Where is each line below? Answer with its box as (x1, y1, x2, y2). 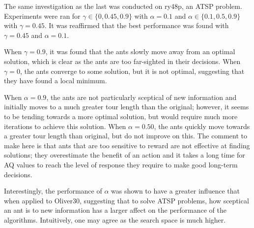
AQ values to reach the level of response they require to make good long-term (4, 159, 238, 169)
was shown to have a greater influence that (111, 186, 240, 196)
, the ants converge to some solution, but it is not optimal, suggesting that (20, 65, 245, 76)
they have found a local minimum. (4, 75, 107, 86)
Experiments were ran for (4, 10, 81, 21)
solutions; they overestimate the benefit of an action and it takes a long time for (4, 150, 245, 160)
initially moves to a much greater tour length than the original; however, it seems (4, 101, 249, 112)
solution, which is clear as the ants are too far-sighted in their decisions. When (4, 56, 241, 66)
